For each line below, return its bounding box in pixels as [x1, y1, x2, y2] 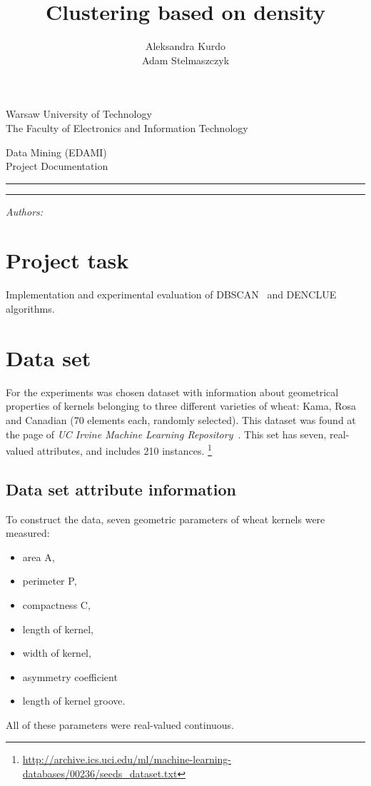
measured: [6, 525, 50, 540]
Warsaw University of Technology [6, 106, 152, 121]
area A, [22, 549, 55, 564]
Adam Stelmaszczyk [141, 52, 230, 67]
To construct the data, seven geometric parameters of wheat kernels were [6, 511, 325, 526]
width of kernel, [22, 645, 91, 660]
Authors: [6, 203, 44, 218]
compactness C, [22, 597, 91, 612]
